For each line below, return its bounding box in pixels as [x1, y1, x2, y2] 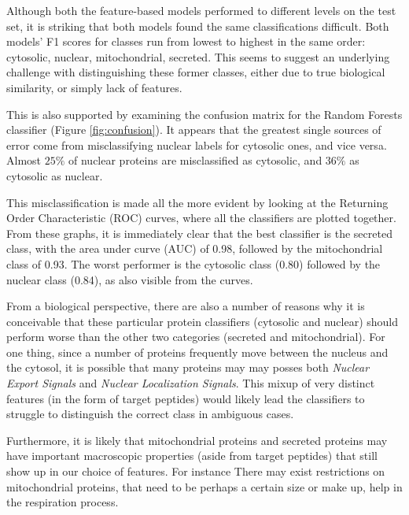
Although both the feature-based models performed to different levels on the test [6, 2, 396, 18]
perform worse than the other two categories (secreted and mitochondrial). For [6, 328, 385, 345]
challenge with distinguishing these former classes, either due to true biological [6, 64, 385, 80]
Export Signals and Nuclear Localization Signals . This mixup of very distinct [6, 375, 375, 391]
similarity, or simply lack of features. [6, 79, 182, 95]
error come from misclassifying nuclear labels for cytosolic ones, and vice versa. [6, 136, 387, 153]
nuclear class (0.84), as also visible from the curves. [6, 271, 253, 287]
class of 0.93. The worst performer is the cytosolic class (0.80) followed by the [6, 255, 381, 272]
